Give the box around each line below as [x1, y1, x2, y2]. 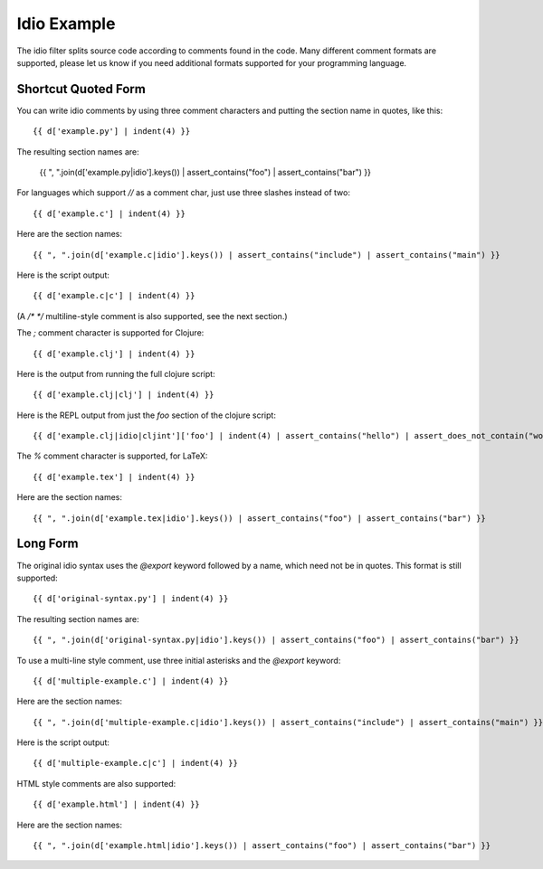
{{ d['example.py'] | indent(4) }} [33, 127, 191, 137]
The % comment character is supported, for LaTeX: [16, 450, 208, 461]
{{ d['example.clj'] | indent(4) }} [33, 348, 195, 359]
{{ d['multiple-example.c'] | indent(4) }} [33, 675, 229, 686]
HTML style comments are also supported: [16, 778, 176, 789]
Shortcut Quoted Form [16, 81, 147, 97]
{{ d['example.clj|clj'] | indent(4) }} [33, 390, 214, 400]
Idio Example [16, 14, 116, 33]
